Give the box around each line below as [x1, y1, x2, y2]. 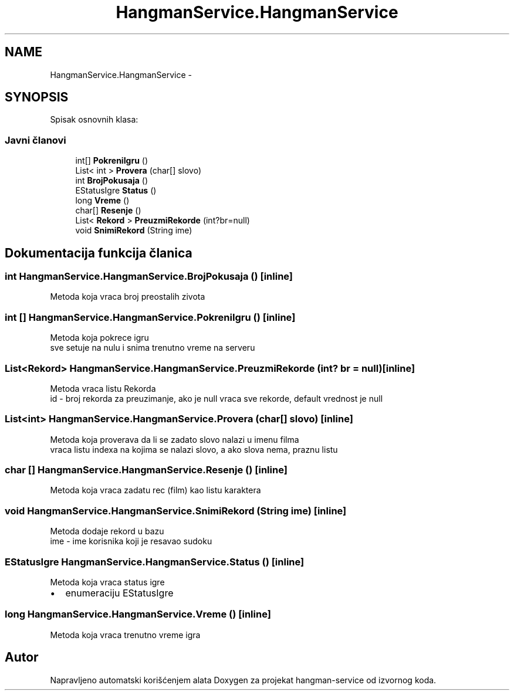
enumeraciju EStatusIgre [65, 586, 174, 599]
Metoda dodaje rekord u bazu [50, 526, 164, 537]
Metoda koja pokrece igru [50, 333, 149, 343]
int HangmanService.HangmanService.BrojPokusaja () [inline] [5, 270, 293, 283]
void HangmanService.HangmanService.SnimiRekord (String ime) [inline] [5, 504, 347, 517]
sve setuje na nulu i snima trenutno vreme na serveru [50, 343, 255, 353]
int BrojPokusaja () [75, 175, 148, 186]
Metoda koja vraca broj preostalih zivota [50, 291, 205, 302]
